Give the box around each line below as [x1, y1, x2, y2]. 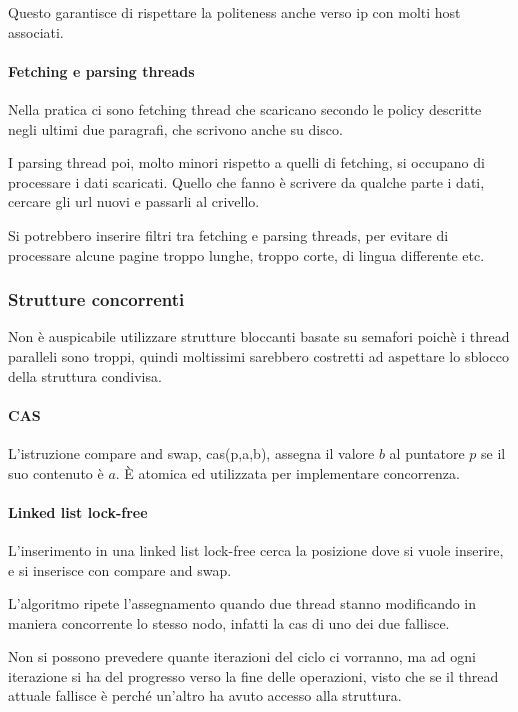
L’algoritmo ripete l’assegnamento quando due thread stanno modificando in [8, 593, 477, 614]
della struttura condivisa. [8, 365, 162, 386]
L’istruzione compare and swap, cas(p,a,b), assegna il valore [8, 442, 375, 463]
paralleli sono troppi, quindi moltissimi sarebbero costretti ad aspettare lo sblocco [8, 345, 509, 366]
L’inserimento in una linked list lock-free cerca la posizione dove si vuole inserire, [8, 539, 504, 560]
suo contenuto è [8, 462, 104, 483]
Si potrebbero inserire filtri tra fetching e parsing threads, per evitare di [8, 224, 449, 245]
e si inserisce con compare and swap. [8, 559, 232, 580]
